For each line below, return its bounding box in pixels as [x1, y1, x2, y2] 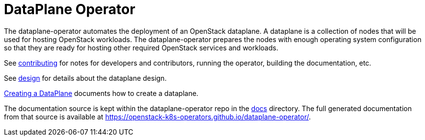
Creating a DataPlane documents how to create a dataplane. [4, 89, 199, 97]
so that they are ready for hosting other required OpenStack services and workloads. [4, 43, 278, 52]
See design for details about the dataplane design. [4, 73, 167, 82]
